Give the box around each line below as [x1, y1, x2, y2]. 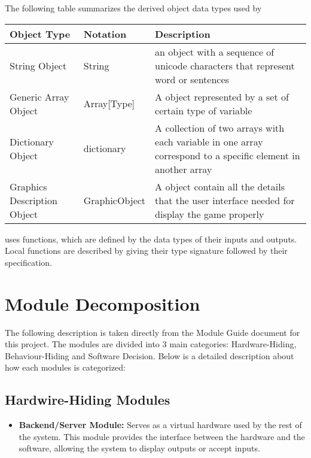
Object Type [10, 26, 71, 41]
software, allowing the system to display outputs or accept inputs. [19, 442, 260, 454]
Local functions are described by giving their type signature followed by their [5, 244, 288, 257]
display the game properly [155, 207, 264, 221]
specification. [5, 256, 53, 268]
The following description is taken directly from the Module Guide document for [5, 326, 300, 338]
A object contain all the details [155, 179, 285, 193]
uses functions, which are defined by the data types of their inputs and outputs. [5, 232, 297, 245]
